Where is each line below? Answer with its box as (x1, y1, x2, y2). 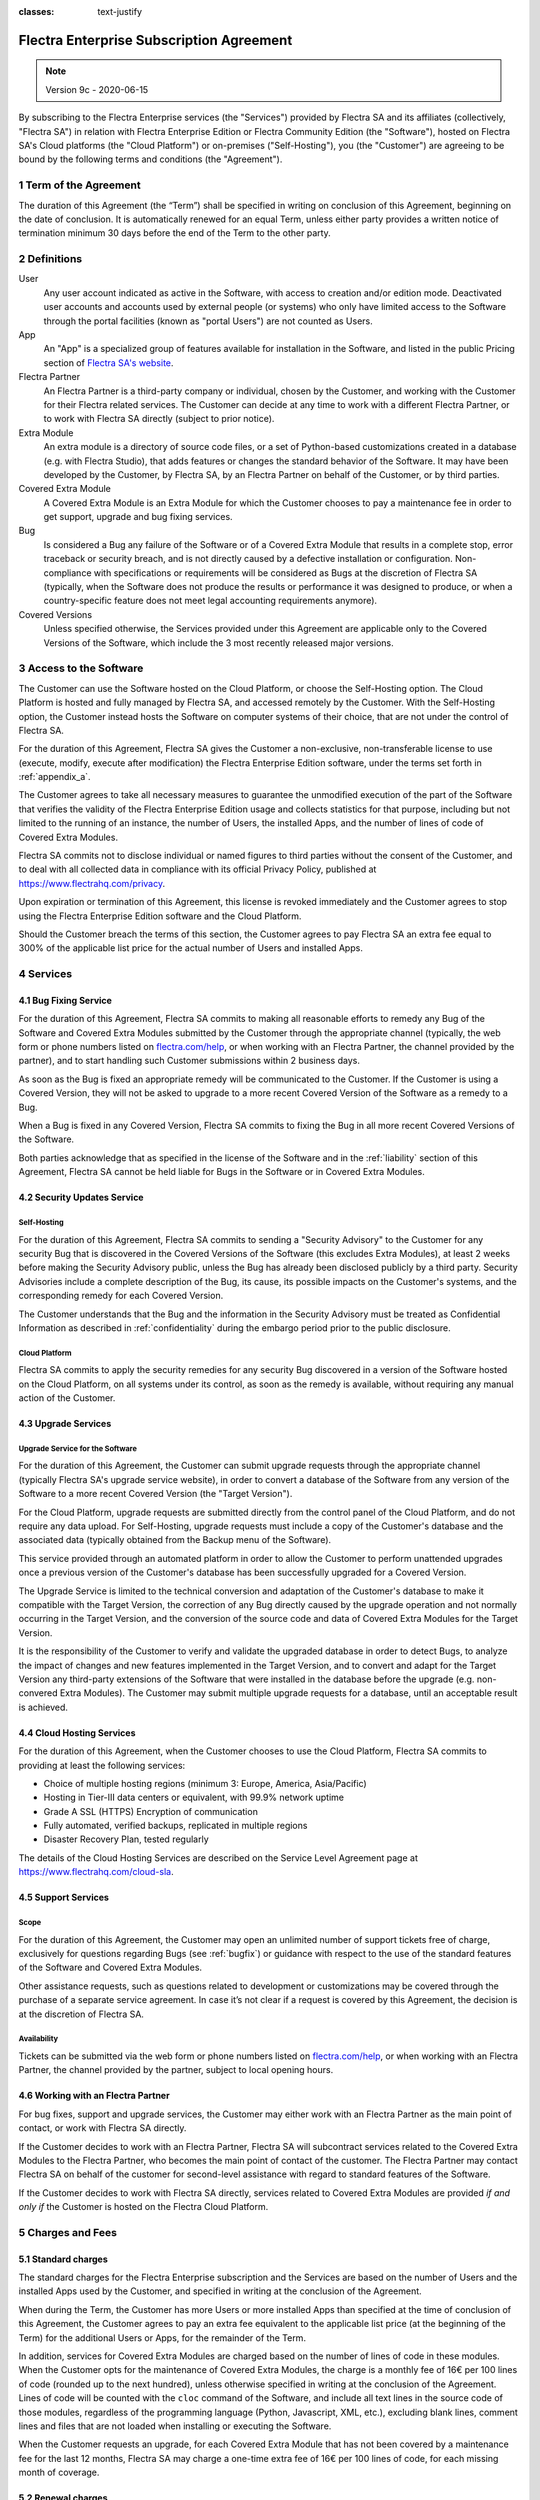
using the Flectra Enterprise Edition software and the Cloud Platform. (18, 910, 302, 922)
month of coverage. (18, 2466, 100, 2479)
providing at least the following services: (18, 1759, 186, 1771)
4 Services (18, 967, 73, 981)
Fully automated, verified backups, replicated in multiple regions (43, 1820, 308, 1832)
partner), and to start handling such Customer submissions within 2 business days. (18, 1055, 360, 1067)
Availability (18, 2034, 59, 2044)
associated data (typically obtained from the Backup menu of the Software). (18, 1534, 332, 1546)
